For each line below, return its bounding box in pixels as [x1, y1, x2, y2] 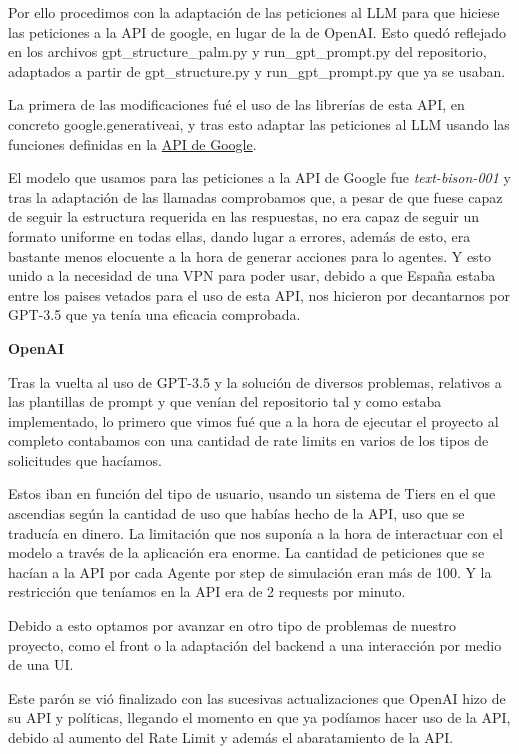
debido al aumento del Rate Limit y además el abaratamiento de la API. [8, 727, 454, 747]
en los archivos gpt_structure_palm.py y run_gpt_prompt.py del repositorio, [8, 41, 487, 62]
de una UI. [8, 654, 74, 675]
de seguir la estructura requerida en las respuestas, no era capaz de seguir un [8, 206, 479, 227]
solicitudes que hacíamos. [8, 449, 162, 470]
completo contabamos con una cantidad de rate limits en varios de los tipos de [8, 430, 489, 451]
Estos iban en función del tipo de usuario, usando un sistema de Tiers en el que [8, 483, 496, 504]
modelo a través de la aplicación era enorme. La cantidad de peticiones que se [8, 542, 485, 563]
